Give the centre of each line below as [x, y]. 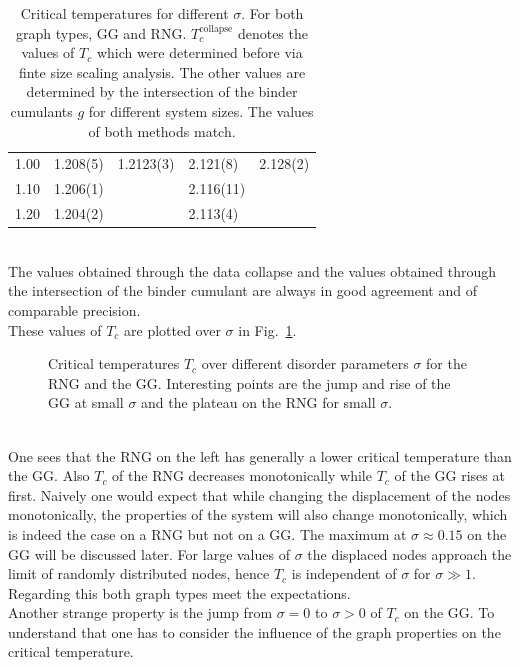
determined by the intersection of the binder [162, 91]
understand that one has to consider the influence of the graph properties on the [254, 631]
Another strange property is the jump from [140, 612]
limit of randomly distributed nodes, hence [139, 573]
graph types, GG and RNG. [101, 32]
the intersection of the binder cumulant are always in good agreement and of [242, 290]
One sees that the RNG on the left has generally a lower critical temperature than [260, 455]
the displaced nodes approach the [409, 553]
